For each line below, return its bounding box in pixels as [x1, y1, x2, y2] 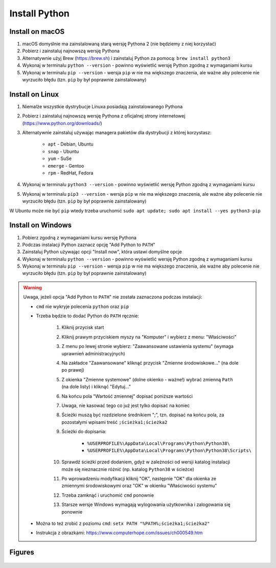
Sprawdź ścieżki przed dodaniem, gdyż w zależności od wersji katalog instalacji [61, 459, 230, 465]
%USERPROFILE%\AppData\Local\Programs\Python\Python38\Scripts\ [87, 448, 252, 453]
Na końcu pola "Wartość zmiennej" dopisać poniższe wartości [61, 393, 193, 399]
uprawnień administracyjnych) [61, 350, 125, 356]
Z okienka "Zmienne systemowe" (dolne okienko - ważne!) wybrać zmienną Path [61, 376, 234, 382]
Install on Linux [9, 90, 59, 98]
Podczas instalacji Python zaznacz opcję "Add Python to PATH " [22, 241, 155, 248]
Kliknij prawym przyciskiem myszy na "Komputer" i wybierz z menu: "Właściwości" [61, 334, 237, 340]
